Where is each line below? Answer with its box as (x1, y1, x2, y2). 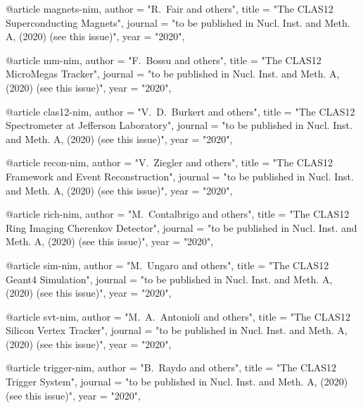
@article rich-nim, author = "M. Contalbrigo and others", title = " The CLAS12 (6, 206, 350, 221)
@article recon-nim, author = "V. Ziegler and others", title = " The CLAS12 (6, 155, 333, 170)
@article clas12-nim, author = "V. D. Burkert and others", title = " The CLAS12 (6, 104, 355, 118)
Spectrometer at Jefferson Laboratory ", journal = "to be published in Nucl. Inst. (6, 118, 352, 132)
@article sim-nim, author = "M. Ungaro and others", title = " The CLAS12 (6, 257, 329, 272)
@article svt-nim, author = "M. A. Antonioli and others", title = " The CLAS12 (6, 309, 350, 323)
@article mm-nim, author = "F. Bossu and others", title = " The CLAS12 (6, 52, 321, 67)
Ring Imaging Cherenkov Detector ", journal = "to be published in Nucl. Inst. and (6, 220, 357, 235)
